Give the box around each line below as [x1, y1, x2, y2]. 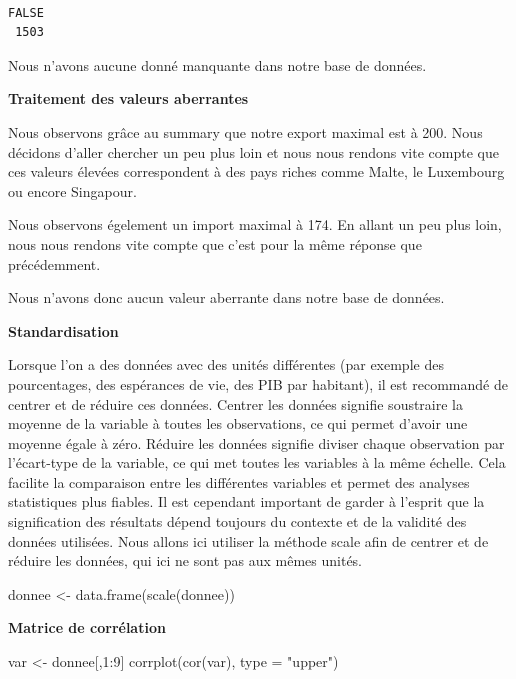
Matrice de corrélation [8, 617, 166, 638]
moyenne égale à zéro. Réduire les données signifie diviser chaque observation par [8, 432, 505, 453]
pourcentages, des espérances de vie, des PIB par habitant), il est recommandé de [8, 373, 508, 394]
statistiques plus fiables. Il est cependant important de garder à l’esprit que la [8, 491, 485, 512]
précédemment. [8, 253, 101, 274]
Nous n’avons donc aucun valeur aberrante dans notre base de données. [8, 287, 445, 308]
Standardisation [8, 320, 119, 341]
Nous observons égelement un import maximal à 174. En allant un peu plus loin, [8, 214, 502, 235]
